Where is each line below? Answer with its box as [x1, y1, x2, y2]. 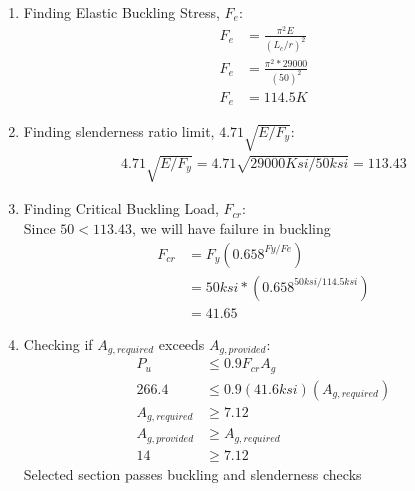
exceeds [158, 333, 205, 354]
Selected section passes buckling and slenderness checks [23, 463, 362, 484]
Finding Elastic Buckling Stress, [23, 2, 220, 22]
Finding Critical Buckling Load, [23, 198, 219, 219]
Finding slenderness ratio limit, [23, 121, 215, 142]
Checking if [23, 333, 93, 354]
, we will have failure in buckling [131, 217, 331, 238]
